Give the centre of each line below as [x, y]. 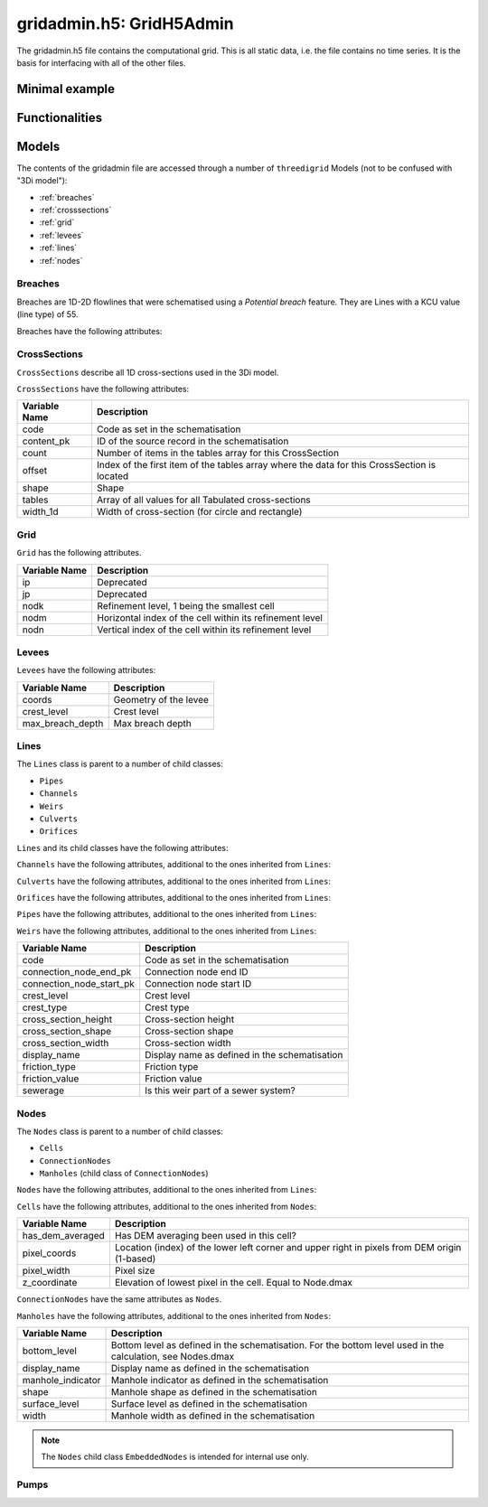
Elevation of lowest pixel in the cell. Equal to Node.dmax [233, 1283]
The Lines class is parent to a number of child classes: [120, 764]
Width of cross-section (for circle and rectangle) [199, 512]
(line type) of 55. [47, 314]
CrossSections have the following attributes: [103, 389]
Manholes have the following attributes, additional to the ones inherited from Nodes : [174, 1315]
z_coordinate [50, 1283]
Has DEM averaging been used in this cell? [206, 1236]
